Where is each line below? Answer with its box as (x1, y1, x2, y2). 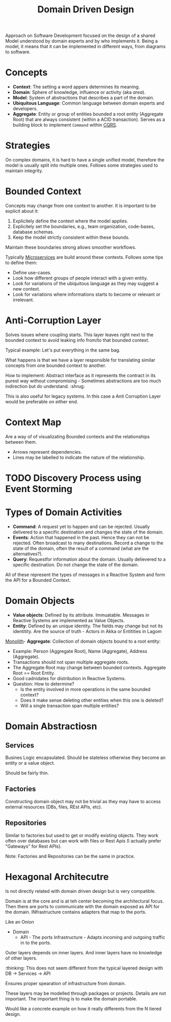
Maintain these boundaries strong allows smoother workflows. (5, 244, 136, 250)
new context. (12, 286, 40, 292)
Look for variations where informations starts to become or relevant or (12, 291, 161, 297)
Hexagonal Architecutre (5, 871, 109, 883)
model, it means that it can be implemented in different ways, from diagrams (5, 44, 166, 50)
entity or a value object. (5, 760, 55, 766)
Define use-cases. (12, 270, 52, 275)
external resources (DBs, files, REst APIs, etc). (5, 804, 102, 810)
